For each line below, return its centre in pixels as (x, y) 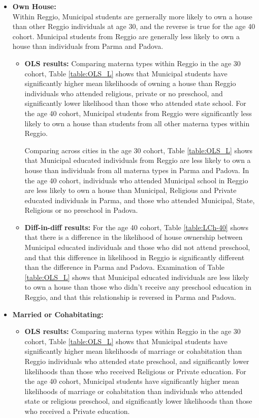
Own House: (34, 6)
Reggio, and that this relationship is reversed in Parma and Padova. (130, 297)
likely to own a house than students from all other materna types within (137, 123)
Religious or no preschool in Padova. (81, 210)
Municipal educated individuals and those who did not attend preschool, (137, 247)
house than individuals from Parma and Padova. (88, 46)
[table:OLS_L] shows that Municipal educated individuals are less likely (137, 277)
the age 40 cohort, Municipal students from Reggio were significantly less (138, 113)
